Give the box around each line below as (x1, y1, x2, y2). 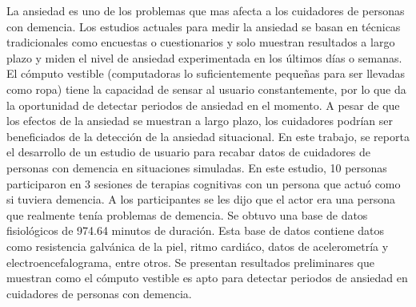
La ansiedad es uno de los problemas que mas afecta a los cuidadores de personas (6, 2, 405, 18)
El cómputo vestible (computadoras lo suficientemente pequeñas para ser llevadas (6, 65, 406, 82)
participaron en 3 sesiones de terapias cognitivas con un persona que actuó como (6, 175, 401, 192)
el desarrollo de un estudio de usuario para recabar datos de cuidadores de (6, 143, 370, 160)
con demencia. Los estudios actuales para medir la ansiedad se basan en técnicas (6, 18, 401, 34)
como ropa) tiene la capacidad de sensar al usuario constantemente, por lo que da (6, 80, 406, 97)
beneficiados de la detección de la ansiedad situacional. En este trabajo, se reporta (6, 127, 410, 144)
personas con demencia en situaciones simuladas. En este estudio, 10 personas (6, 159, 387, 176)
